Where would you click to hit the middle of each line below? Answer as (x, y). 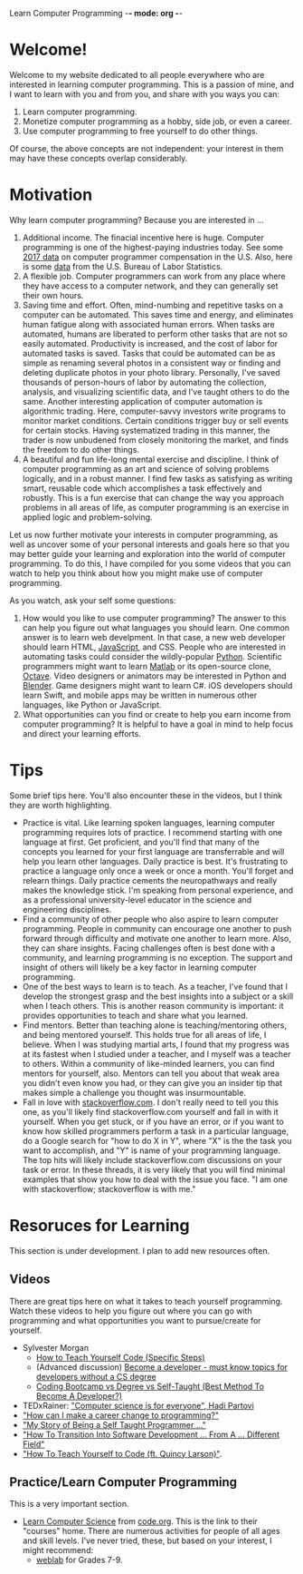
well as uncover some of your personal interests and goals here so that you (150, 544)
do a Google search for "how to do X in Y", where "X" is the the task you (157, 1140)
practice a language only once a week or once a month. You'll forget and (158, 871)
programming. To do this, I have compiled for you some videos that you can (150, 563)
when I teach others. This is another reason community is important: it (153, 1005)
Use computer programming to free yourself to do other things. (140, 131)
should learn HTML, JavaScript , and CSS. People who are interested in (154, 647)
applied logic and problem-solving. (87, 517)
